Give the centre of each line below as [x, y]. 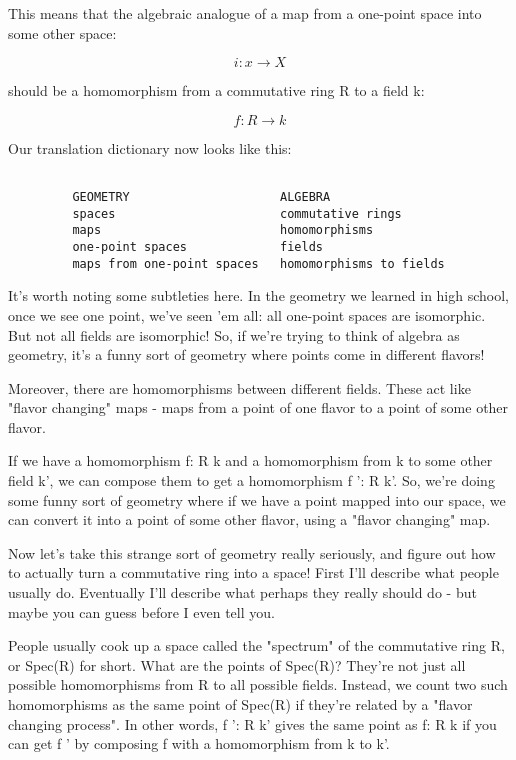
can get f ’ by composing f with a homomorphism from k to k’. [199, 743]
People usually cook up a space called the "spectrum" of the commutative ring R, [256, 645]
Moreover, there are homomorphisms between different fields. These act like [239, 387]
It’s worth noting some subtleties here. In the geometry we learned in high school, [259, 295]
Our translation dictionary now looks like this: [150, 147]
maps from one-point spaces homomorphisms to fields [258, 263]
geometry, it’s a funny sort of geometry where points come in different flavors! [246, 354]
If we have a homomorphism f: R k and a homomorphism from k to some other [250, 460]
